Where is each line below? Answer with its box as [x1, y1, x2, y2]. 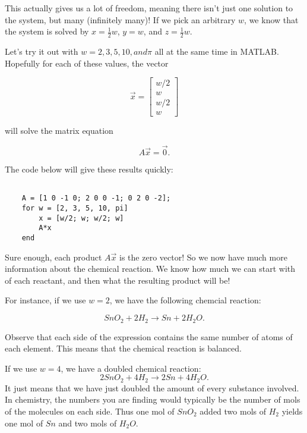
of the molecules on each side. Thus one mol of [5, 404, 175, 417]
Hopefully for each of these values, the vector [5, 57, 169, 69]
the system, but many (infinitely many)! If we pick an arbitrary [5, 13, 236, 26]
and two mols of [58, 416, 117, 429]
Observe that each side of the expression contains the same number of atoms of [5, 330, 293, 343]
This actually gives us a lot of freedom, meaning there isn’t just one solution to [5, 2, 293, 14]
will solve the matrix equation [5, 124, 113, 137]
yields [281, 404, 303, 417]
